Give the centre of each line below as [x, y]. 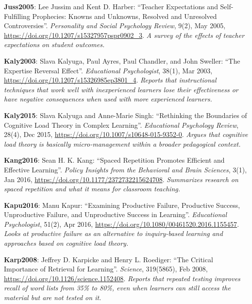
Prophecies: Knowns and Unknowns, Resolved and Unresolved [125, 16]
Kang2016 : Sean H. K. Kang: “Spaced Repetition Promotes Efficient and [114, 160]
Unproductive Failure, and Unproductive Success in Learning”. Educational [116, 214]
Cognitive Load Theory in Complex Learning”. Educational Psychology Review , [121, 125]
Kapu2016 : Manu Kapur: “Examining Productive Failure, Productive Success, [122, 205]
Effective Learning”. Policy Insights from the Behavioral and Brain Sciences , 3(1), [126, 169]
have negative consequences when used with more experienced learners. [108, 99]
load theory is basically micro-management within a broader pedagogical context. [122, 144]
